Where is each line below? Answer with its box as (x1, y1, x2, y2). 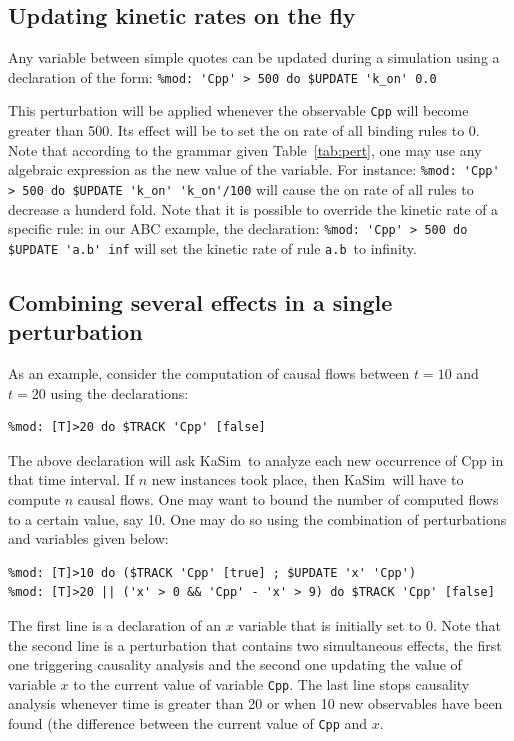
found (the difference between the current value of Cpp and (8, 713, 368, 734)
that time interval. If (8, 469, 135, 490)
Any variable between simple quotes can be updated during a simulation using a (8, 47, 500, 68)
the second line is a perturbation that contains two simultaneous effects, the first (8, 634, 502, 655)
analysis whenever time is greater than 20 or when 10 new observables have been (8, 693, 503, 714)
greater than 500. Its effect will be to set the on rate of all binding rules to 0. (8, 120, 480, 141)
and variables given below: (8, 528, 169, 549)
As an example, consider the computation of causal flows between (8, 363, 410, 384)
